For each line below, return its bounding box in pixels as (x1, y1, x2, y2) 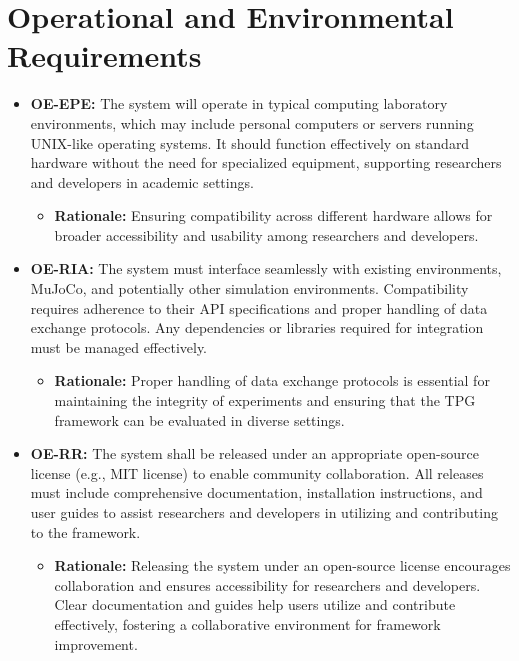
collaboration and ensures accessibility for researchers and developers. (54, 574, 481, 595)
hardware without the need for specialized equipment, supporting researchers (30, 152, 502, 173)
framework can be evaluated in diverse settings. (54, 409, 345, 430)
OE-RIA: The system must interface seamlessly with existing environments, (30, 258, 502, 279)
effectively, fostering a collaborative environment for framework (54, 613, 441, 634)
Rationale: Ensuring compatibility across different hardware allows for (54, 205, 493, 226)
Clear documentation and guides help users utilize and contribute (54, 594, 456, 615)
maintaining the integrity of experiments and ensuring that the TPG (54, 390, 476, 411)
